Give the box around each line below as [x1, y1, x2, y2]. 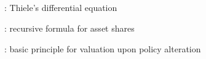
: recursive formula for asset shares [4, 21, 135, 34]
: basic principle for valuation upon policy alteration [4, 42, 201, 55]
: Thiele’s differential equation [4, 1, 117, 14]
